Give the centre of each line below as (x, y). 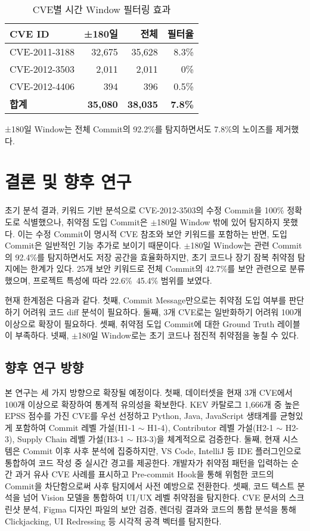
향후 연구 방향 (44, 367)
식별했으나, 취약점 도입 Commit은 (85, 221)
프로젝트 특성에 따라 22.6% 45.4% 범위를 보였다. (123, 280)
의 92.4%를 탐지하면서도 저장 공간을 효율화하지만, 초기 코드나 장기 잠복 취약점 (150, 257)
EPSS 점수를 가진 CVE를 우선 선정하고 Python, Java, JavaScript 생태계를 (141, 416)
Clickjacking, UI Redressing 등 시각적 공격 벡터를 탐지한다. (113, 521)
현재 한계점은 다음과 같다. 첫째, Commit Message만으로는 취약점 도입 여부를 (145, 300)
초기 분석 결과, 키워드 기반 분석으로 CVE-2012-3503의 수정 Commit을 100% (145, 210)
